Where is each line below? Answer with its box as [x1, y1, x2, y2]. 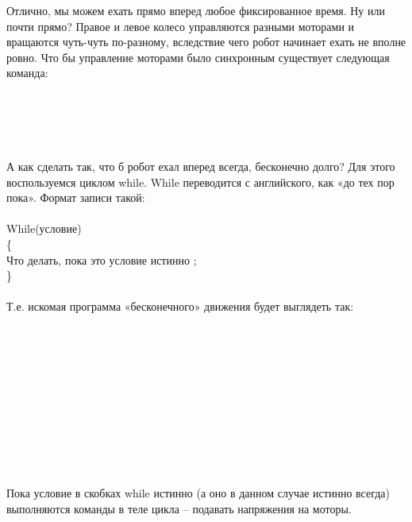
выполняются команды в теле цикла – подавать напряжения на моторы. [6, 501, 352, 516]
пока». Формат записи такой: [6, 189, 145, 206]
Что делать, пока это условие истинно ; [6, 251, 197, 268]
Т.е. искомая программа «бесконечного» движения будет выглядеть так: [6, 298, 354, 315]
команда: [6, 64, 48, 81]
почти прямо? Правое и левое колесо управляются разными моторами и [6, 17, 355, 34]
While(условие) [6, 220, 82, 237]
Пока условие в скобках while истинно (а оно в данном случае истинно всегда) [6, 485, 391, 501]
